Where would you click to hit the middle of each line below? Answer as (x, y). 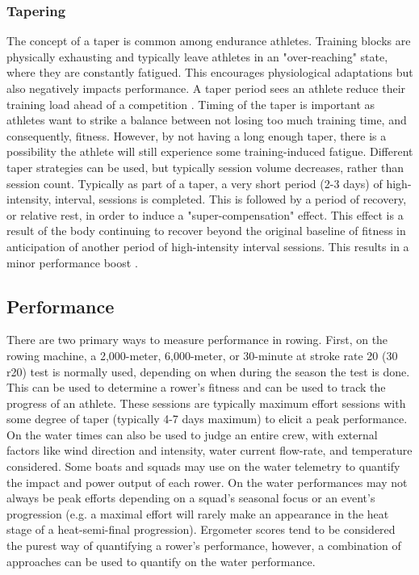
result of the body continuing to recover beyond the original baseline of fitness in (206, 231)
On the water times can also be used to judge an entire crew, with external (192, 434)
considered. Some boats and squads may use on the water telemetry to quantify (203, 466)
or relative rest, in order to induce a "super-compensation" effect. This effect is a (205, 214)
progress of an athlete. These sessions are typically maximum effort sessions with (206, 403)
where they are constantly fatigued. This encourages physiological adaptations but (210, 72)
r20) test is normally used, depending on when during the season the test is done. (208, 371)
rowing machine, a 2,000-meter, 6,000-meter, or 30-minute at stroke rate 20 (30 (202, 355)
